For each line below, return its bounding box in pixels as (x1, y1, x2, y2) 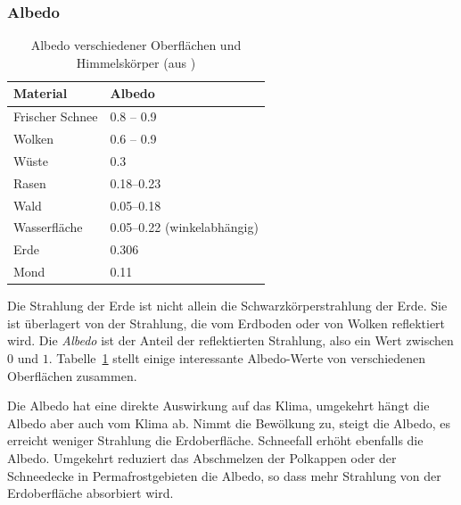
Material (13, 84, 68, 103)
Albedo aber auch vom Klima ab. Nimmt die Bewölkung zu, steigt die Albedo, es (7, 413, 450, 432)
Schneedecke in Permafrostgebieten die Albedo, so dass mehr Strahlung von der (7, 466, 441, 484)
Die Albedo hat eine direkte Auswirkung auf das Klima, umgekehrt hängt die (7, 396, 430, 415)
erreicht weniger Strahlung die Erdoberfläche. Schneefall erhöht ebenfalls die (7, 431, 424, 450)
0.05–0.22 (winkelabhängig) (110, 218, 259, 236)
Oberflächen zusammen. (7, 366, 137, 385)
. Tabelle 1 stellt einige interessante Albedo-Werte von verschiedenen (48, 349, 426, 368)
